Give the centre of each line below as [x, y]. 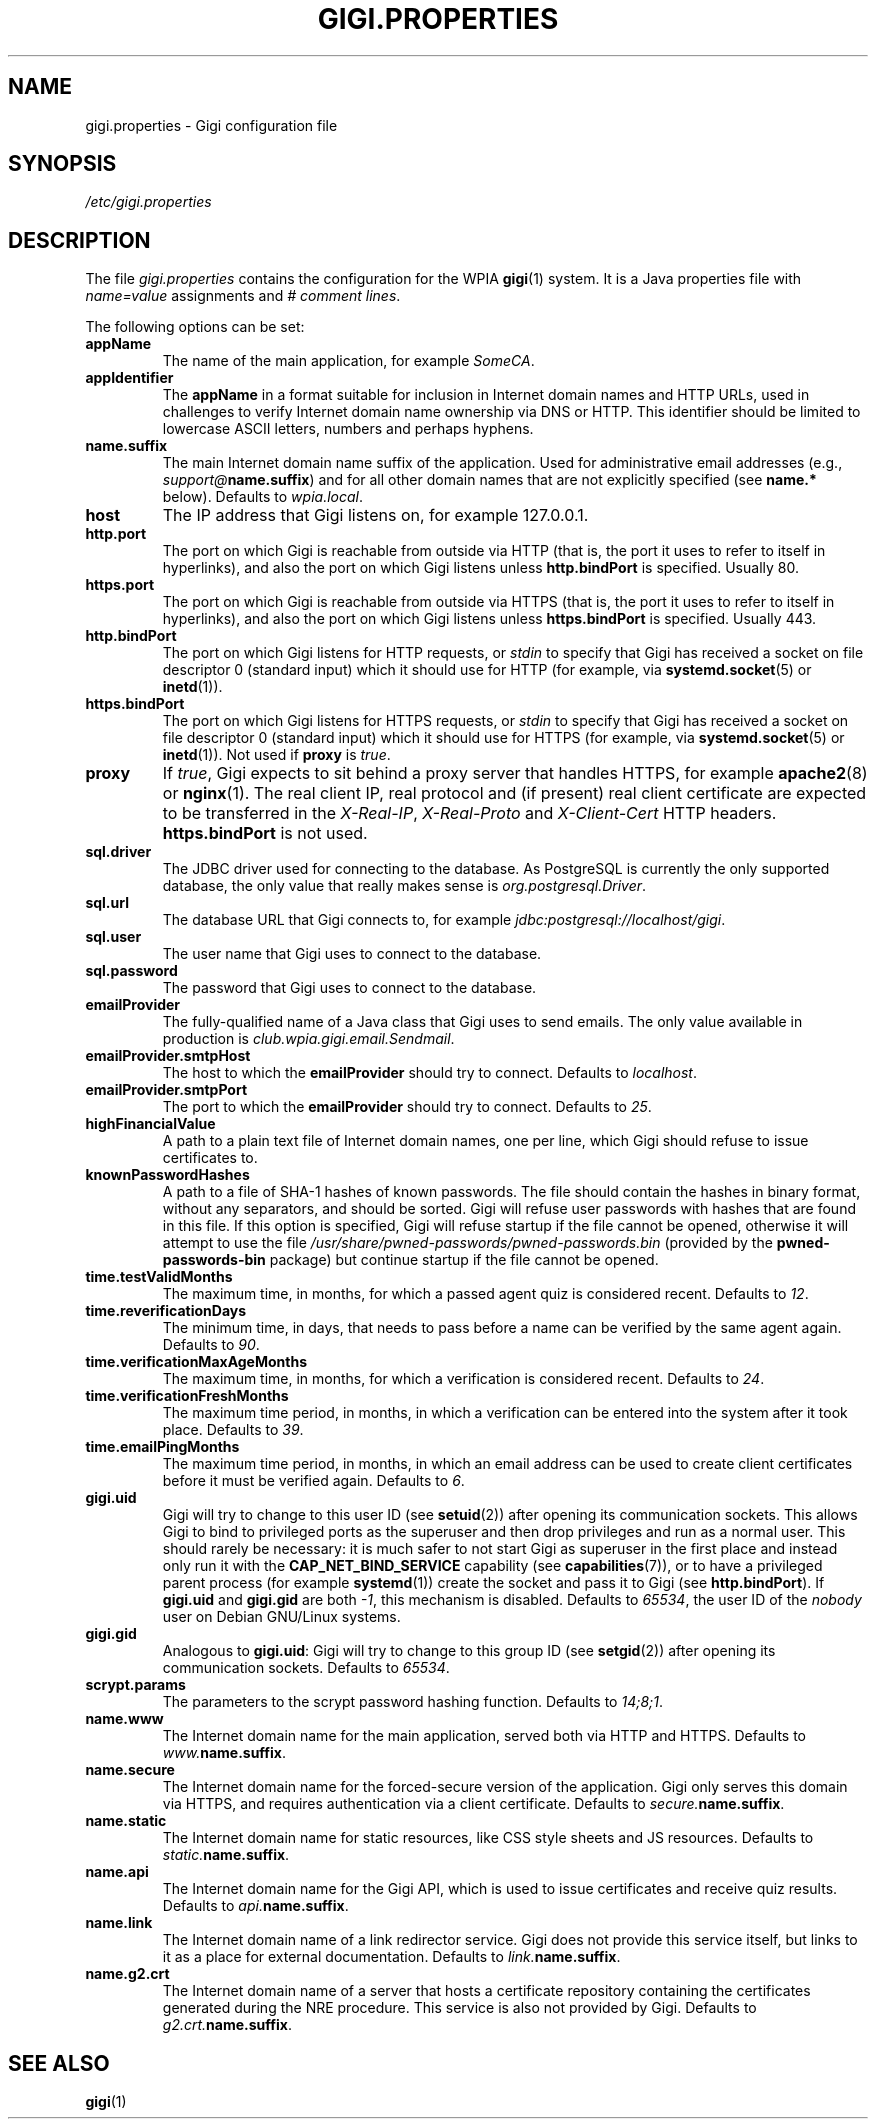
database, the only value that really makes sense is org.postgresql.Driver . [404, 886]
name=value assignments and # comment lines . [243, 296]
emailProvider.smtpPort [166, 1090]
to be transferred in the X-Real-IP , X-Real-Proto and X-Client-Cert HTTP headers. [469, 813]
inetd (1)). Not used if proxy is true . [276, 755]
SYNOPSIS [62, 164]
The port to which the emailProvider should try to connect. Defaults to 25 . [407, 1107]
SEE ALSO [59, 2063]
